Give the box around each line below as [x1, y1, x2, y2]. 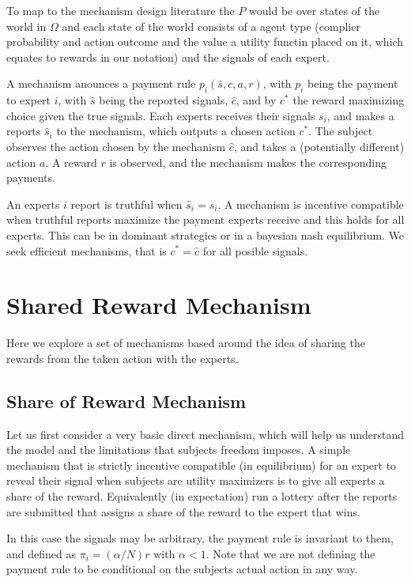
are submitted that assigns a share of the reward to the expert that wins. [6, 503, 360, 520]
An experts [6, 195, 60, 212]
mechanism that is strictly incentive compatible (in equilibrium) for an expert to [6, 456, 397, 473]
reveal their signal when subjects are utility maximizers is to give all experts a [6, 472, 385, 489]
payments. [6, 169, 55, 186]
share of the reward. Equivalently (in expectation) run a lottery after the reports [6, 488, 398, 504]
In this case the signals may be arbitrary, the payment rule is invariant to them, [6, 530, 394, 546]
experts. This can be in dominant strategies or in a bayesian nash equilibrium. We [6, 226, 405, 243]
